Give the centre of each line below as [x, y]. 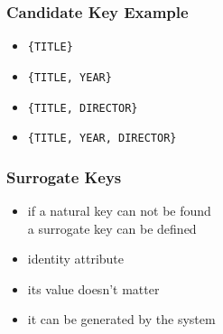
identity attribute [76, 259]
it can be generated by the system [121, 319]
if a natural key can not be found [119, 211]
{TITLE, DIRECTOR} [83, 108]
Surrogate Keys [64, 176]
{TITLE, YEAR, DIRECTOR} [102, 139]
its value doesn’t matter [93, 288]
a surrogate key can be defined [112, 228]
